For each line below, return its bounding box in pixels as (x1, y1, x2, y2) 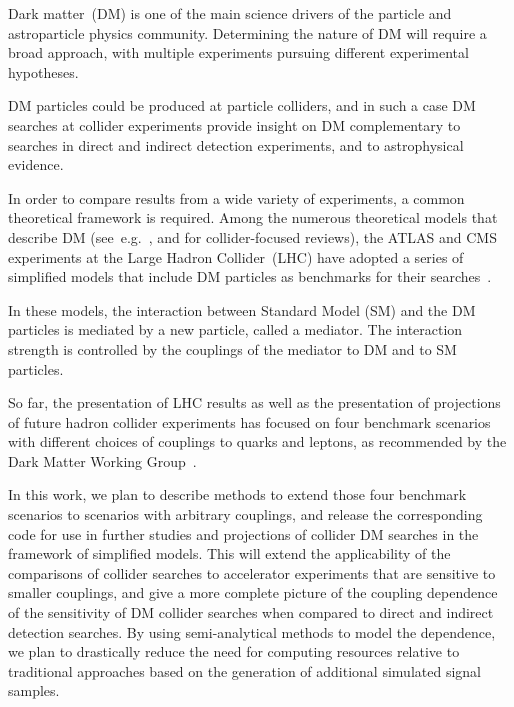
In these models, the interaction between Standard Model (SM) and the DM (8, 299, 476, 320)
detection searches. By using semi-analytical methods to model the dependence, (8, 621, 496, 642)
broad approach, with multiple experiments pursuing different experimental (8, 42, 469, 63)
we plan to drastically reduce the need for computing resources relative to (8, 641, 460, 662)
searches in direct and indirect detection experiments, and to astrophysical (8, 134, 464, 155)
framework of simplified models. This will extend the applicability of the (8, 543, 451, 564)
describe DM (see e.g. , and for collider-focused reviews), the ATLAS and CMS (8, 226, 497, 247)
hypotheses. (8, 61, 79, 82)
